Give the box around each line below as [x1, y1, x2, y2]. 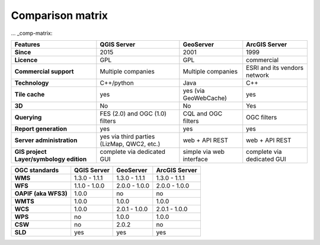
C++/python [100, 79, 134, 87]
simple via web [183, 147, 225, 156]
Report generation [14, 124, 68, 133]
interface [183, 154, 209, 163]
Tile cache [14, 90, 45, 98]
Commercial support [14, 67, 74, 75]
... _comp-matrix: [11, 30, 53, 37]
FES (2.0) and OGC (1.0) [100, 109, 167, 118]
